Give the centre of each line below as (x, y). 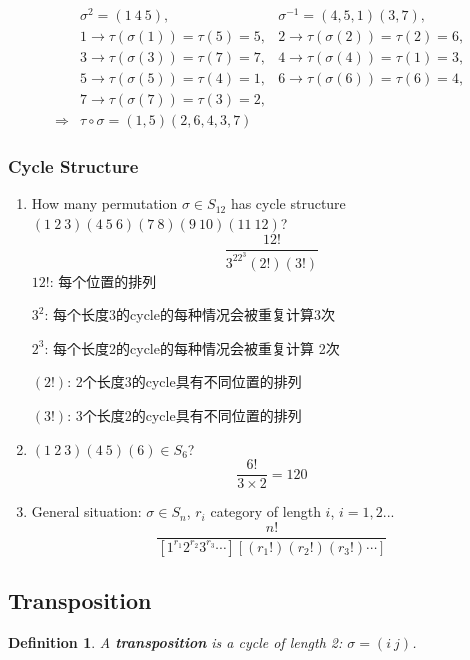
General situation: (86, 511)
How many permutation (104, 203)
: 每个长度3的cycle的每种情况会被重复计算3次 (189, 314)
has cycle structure (288, 203)
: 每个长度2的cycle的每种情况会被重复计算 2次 (192, 347)
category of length (265, 511)
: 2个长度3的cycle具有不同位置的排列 (184, 381)
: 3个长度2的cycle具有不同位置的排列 (184, 415)
